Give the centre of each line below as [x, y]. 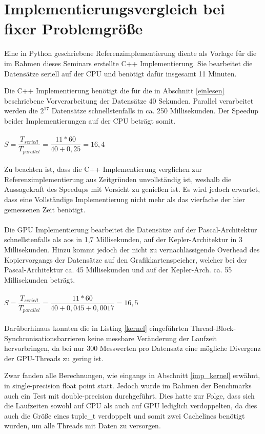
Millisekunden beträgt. [40, 279]
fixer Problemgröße [74, 28]
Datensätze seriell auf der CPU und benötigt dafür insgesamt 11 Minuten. [120, 73]
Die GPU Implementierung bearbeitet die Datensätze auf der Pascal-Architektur [131, 229]
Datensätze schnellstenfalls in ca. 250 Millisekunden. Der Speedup [155, 111]
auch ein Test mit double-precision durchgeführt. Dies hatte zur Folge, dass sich [129, 395]
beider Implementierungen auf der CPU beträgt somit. [90, 120]
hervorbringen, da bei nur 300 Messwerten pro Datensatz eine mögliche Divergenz [132, 348]
